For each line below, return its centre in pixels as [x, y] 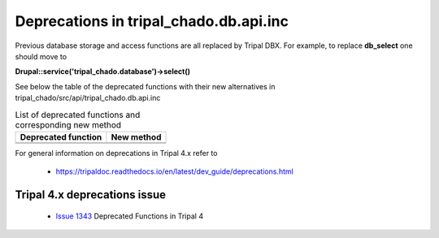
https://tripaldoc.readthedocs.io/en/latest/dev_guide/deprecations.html [175, 171]
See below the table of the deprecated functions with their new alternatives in [145, 86]
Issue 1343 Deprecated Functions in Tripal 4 [129, 216]
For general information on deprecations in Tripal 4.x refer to [116, 153]
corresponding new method [68, 124]
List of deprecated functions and [78, 115]
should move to [41, 56]
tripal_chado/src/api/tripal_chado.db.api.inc [88, 98]
